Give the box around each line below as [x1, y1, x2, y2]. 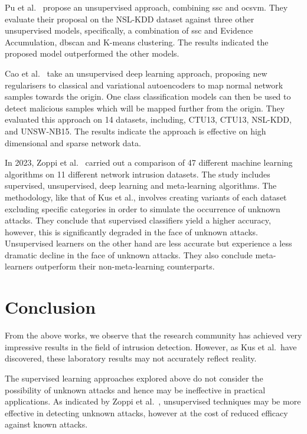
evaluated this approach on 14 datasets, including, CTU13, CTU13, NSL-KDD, [5, 113, 292, 126]
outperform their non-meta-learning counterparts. [35, 260, 215, 272]
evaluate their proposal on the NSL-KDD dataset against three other [5, 12, 254, 25]
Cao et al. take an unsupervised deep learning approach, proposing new [5, 67, 267, 79]
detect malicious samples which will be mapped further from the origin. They [5, 101, 285, 114]
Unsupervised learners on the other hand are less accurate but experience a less [5, 237, 292, 249]
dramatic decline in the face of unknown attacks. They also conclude [5, 248, 253, 261]
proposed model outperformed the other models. [5, 47, 179, 60]
